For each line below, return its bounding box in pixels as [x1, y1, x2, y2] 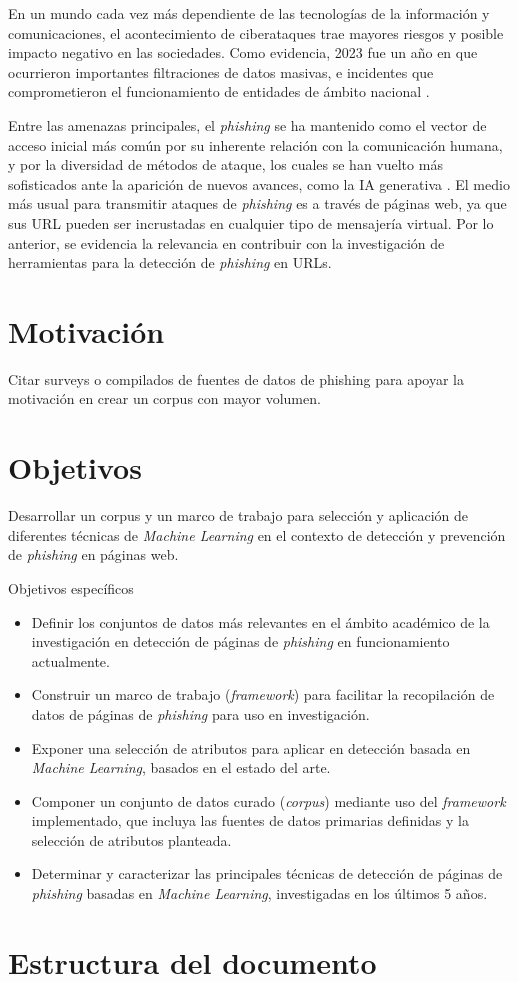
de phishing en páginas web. [8, 544, 179, 565]
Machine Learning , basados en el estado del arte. [31, 757, 331, 778]
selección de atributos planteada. [31, 829, 232, 850]
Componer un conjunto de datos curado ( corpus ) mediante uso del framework [31, 790, 506, 811]
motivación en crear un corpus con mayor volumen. [8, 388, 321, 409]
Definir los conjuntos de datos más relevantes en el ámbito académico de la [31, 611, 490, 632]
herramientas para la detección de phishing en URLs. [8, 252, 332, 273]
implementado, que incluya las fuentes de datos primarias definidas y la [31, 810, 469, 831]
